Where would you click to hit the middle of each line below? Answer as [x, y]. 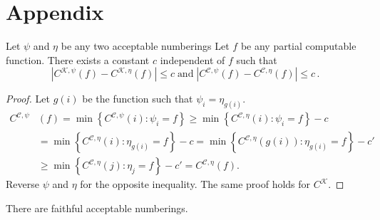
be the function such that [138, 99]
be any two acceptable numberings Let [145, 46]
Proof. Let [28, 99]
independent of [192, 59]
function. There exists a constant [78, 59]
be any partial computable [298, 46]
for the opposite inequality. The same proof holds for [195, 184]
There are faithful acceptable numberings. [97, 208]
